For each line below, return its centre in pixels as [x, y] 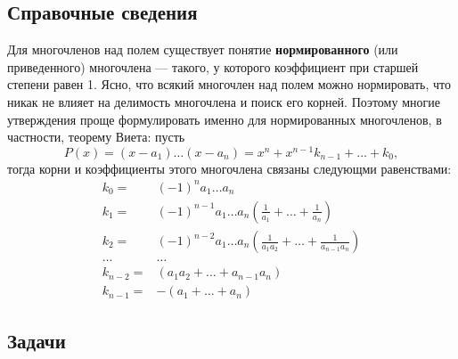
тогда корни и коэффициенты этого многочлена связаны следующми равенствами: [229, 168]
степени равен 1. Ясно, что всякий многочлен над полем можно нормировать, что [229, 84]
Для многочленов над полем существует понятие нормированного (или [203, 49]
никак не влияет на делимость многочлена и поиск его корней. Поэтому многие [224, 101]
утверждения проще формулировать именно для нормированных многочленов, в [225, 119]
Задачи [37, 340]
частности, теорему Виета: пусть [96, 137]
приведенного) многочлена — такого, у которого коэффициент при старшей [213, 66]
